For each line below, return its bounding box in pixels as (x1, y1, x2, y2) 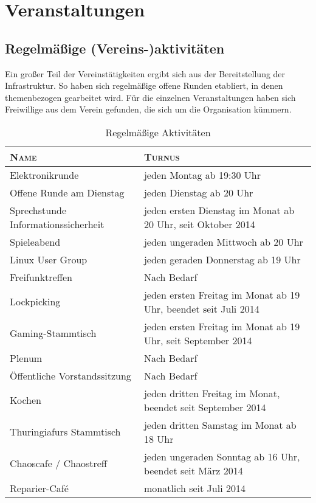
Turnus (143, 149, 180, 164)
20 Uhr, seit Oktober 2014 (143, 217, 255, 231)
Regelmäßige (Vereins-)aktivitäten (5, 38, 225, 57)
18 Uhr (143, 431, 174, 446)
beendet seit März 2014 (143, 463, 243, 477)
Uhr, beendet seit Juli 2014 (143, 301, 259, 316)
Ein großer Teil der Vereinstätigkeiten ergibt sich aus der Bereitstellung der (5, 67, 286, 80)
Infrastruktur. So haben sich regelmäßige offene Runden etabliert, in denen (5, 79, 283, 92)
